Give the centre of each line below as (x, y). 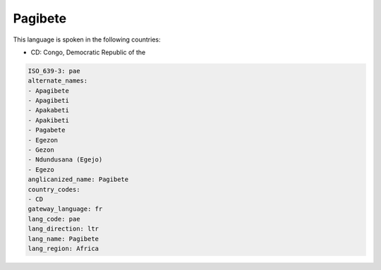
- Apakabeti (49, 110)
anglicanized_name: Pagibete (78, 179)
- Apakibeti (49, 120)
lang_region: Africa (63, 248)
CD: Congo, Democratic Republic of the (88, 52)
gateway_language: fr (65, 209)
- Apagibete (49, 91)
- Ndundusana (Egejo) (65, 160)
